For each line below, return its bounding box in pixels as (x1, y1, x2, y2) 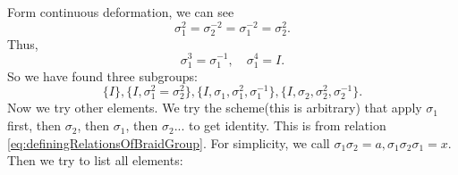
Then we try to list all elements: (7, 151, 183, 170)
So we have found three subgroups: (7, 66, 198, 85)
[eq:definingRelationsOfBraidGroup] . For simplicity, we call (7, 133, 330, 152)
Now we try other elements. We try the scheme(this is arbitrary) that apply (7, 98, 422, 117)
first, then (7, 116, 62, 135)
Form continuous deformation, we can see (7, 3, 234, 21)
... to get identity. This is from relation (174, 116, 386, 135)
